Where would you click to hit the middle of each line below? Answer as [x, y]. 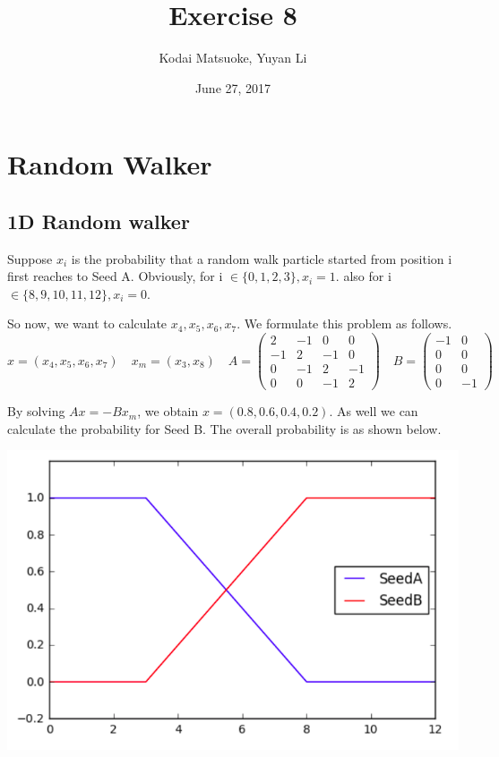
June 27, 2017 [233, 87]
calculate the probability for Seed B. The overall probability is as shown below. [224, 428]
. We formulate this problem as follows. [344, 323]
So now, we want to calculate [87, 323]
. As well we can [374, 411]
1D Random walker [99, 221]
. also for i [363, 276]
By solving [36, 411]
